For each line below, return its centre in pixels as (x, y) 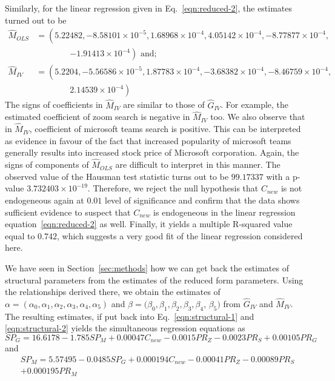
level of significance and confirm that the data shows (202, 200)
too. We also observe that (258, 117)
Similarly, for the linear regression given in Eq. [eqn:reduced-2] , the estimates (149, 8)
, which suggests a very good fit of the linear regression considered (180, 235)
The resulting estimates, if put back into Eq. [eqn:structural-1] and (130, 316)
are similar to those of (164, 104)
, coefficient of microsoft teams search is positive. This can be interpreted (165, 129)
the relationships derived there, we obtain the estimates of (113, 292)
